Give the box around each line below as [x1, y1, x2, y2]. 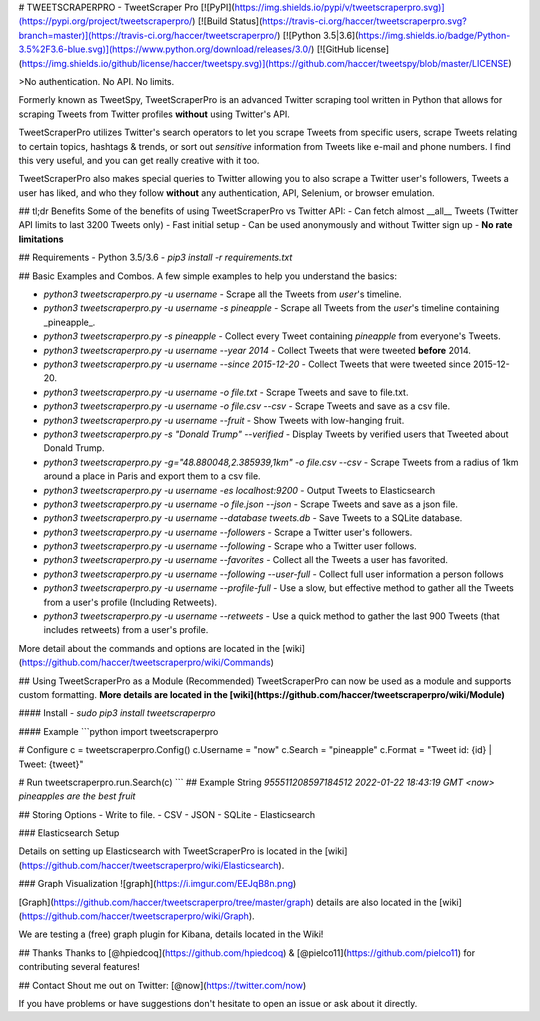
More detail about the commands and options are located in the [18, 642, 280, 654]
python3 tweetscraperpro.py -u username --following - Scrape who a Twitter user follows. [43, 540, 417, 552]
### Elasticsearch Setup [18, 827, 120, 839]
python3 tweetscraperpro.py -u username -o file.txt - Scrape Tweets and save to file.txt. [43, 386, 409, 398]
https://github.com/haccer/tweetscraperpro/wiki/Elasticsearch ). [21, 859, 285, 871]
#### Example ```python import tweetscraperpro [18, 725, 219, 737]
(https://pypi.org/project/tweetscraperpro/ [18, 15, 193, 27]
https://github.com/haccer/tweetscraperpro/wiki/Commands [21, 656, 271, 669]
